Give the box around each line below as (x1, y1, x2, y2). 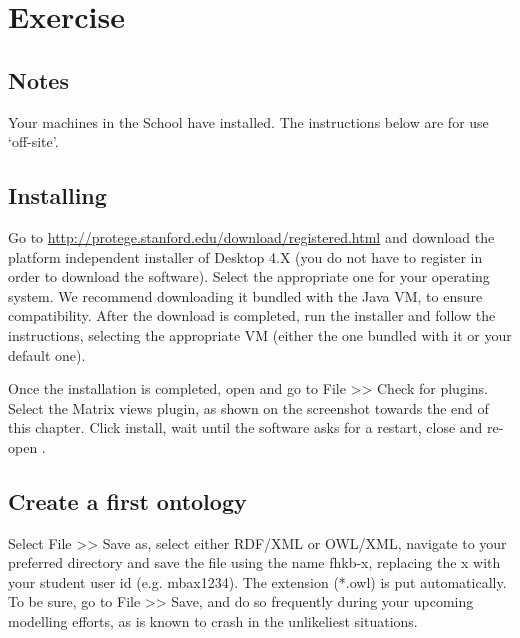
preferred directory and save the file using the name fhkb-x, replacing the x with (8, 552, 501, 573)
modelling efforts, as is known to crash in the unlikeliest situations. (8, 611, 418, 632)
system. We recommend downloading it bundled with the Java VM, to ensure (8, 285, 483, 306)
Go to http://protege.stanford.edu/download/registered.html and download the (8, 226, 495, 247)
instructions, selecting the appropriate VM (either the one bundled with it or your (8, 324, 512, 345)
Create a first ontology (8, 485, 247, 516)
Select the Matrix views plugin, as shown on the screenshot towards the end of (8, 397, 489, 418)
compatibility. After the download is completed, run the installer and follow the (8, 305, 496, 326)
